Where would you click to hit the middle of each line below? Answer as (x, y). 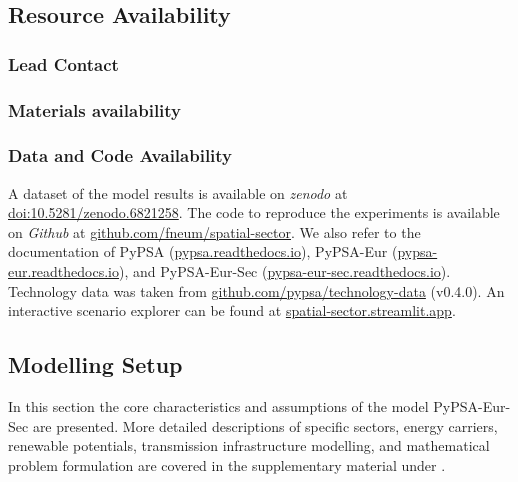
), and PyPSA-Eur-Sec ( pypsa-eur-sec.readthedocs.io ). (285, 271)
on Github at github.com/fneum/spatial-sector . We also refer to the (214, 231)
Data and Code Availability (120, 155)
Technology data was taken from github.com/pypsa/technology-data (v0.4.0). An (256, 290)
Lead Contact (63, 63)
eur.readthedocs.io (64, 271)
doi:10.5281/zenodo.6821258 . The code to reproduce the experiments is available (254, 212)
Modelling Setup (95, 364)
